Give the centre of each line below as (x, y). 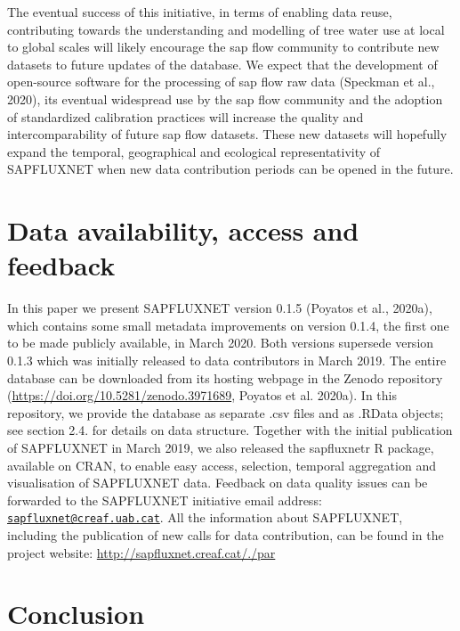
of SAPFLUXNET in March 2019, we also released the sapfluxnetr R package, (221, 447)
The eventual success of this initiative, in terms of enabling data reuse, (200, 12)
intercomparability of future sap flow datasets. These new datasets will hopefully (227, 134)
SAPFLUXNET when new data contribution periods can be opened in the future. (230, 169)
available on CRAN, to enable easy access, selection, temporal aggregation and (222, 465)
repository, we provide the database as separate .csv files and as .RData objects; (226, 412)
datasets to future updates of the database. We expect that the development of (222, 64)
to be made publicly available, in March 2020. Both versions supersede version (221, 343)
